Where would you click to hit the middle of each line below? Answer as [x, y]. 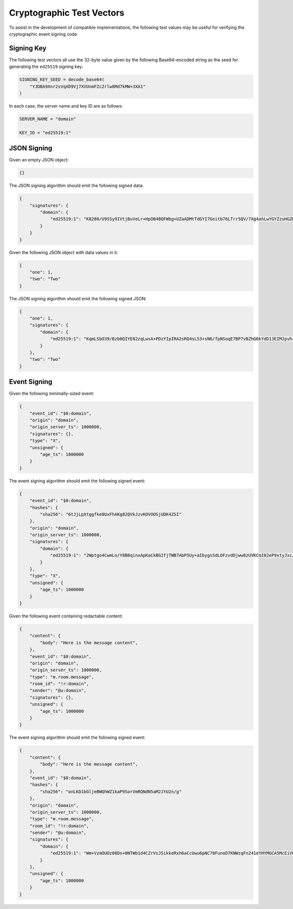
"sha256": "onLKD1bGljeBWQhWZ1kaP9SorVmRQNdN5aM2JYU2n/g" [111, 792]
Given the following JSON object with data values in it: [63, 252]
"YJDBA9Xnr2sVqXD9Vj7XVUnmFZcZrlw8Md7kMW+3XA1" [88, 86]
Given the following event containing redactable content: [66, 616]
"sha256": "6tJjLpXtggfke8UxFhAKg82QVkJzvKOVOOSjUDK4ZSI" [111, 514]
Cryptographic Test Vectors [67, 13]
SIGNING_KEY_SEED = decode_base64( [62, 80]
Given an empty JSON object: [39, 160]
